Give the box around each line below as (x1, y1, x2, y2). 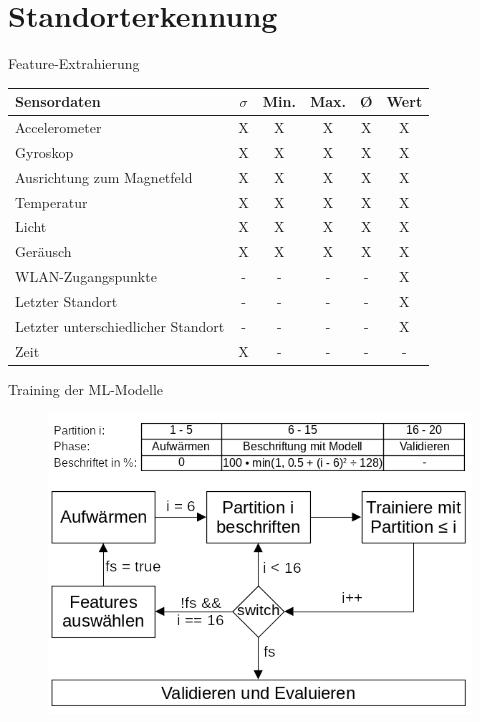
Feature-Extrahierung (8, 53, 140, 74)
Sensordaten (15, 91, 101, 112)
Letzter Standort (15, 290, 118, 311)
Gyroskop (15, 141, 74, 162)
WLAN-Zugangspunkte (15, 266, 157, 287)
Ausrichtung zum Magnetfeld (15, 166, 193, 187)
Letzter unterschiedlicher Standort (15, 315, 225, 336)
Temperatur (15, 191, 88, 212)
